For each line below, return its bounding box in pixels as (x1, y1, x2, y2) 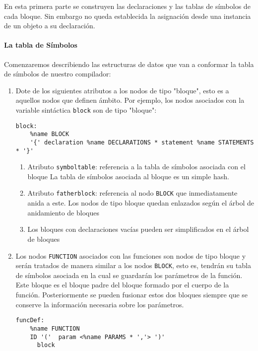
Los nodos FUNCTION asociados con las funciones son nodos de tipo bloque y (15, 250, 246, 261)
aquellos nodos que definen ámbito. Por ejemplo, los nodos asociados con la (15, 95, 245, 105)
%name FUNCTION (30, 325, 80, 332)
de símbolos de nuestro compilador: (4, 69, 111, 79)
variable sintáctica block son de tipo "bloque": (15, 104, 157, 115)
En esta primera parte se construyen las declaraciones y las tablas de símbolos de (4, 1, 251, 11)
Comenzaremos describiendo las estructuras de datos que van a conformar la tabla (4, 59, 254, 69)
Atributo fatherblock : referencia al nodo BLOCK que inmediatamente (27, 188, 238, 198)
